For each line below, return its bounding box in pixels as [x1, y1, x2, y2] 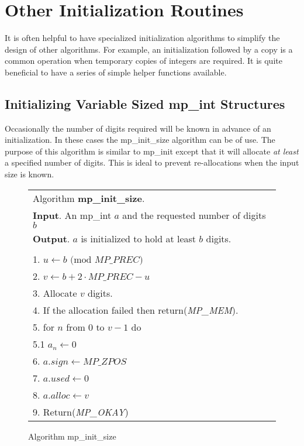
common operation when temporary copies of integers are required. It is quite [5, 54, 282, 67]
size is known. [5, 168, 54, 180]
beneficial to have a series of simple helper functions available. [5, 66, 227, 78]
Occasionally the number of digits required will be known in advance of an [5, 122, 271, 134]
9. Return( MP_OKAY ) [33, 404, 129, 418]
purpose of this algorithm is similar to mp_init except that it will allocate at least [5, 145, 299, 157]
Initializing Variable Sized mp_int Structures [5, 94, 285, 112]
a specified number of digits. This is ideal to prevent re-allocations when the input [5, 156, 299, 169]
